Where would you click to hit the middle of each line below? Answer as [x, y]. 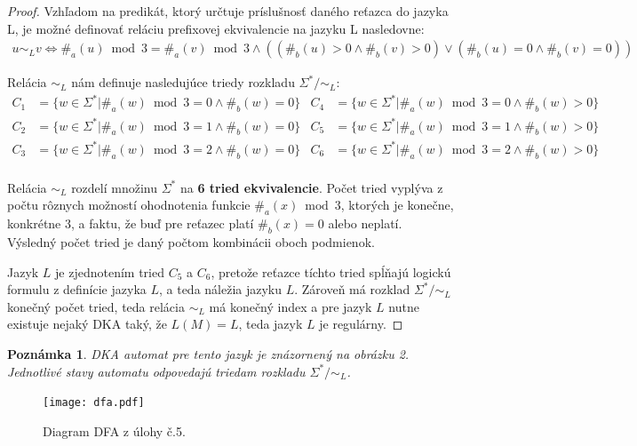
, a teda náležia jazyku [220, 289]
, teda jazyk [271, 324]
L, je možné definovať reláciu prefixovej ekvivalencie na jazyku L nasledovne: [216, 28]
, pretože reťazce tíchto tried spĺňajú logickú [331, 271]
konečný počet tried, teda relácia [96, 306]
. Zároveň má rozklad [352, 289]
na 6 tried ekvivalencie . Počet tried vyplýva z [311, 187]
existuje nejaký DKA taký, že [87, 324]
